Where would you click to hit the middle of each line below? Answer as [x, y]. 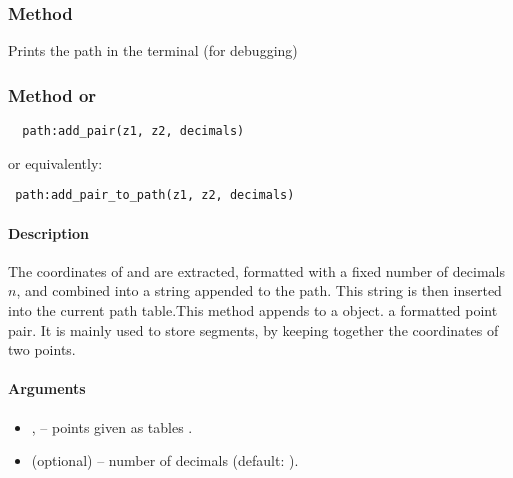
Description [49, 232]
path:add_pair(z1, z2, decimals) [133, 131]
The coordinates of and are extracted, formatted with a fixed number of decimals [256, 270]
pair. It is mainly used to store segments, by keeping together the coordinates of [253, 329]
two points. [42, 349]
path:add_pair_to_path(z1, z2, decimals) [155, 195]
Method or [52, 94]
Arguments [47, 388]
